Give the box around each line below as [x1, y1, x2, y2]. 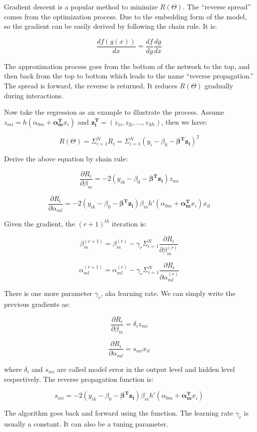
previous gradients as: [4, 298, 70, 309]
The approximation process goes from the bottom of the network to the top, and [4, 61, 250, 71]
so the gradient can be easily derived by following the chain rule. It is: [4, 21, 217, 31]
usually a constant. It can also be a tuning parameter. [4, 418, 169, 429]
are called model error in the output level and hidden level [57, 363, 235, 374]
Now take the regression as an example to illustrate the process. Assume [4, 107, 224, 117]
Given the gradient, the [4, 218, 75, 229]
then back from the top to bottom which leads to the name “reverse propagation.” [4, 71, 254, 81]
